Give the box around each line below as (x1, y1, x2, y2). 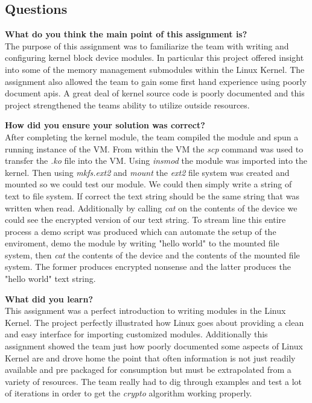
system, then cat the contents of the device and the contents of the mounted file (5, 248, 300, 261)
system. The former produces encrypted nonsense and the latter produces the (5, 260, 291, 273)
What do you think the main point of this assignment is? (5, 28, 247, 40)
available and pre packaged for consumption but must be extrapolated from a (5, 363, 291, 376)
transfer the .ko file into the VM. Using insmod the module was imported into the (5, 154, 308, 167)
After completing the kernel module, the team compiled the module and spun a (5, 130, 299, 143)
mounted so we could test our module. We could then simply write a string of (5, 178, 292, 190)
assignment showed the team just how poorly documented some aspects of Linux (5, 340, 303, 352)
